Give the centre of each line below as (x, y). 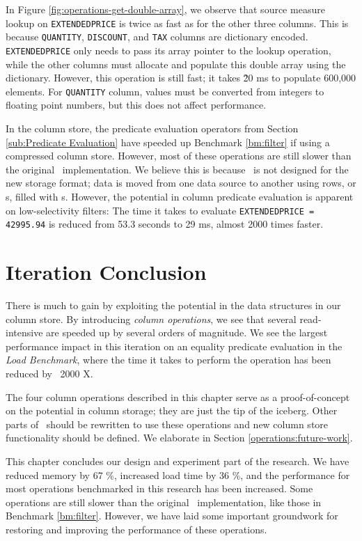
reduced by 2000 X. (49, 373)
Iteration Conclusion (106, 272)
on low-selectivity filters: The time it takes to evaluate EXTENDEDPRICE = (160, 210)
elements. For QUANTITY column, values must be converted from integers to (165, 91)
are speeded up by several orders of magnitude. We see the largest (187, 332)
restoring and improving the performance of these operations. (136, 529)
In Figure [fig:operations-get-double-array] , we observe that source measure (165, 9)
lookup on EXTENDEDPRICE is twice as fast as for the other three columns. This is (177, 23)
